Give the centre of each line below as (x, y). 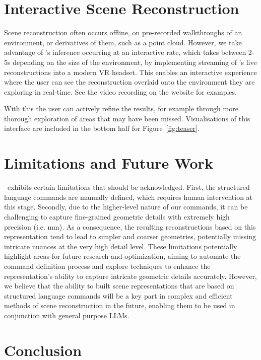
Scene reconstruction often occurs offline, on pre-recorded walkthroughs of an (123, 32)
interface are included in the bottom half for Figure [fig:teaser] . (102, 128)
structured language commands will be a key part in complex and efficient (118, 295)
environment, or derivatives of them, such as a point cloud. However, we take (123, 42)
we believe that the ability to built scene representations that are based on (119, 286)
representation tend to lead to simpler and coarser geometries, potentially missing (130, 236)
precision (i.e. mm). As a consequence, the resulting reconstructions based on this (130, 226)
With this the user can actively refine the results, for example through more (121, 109)
